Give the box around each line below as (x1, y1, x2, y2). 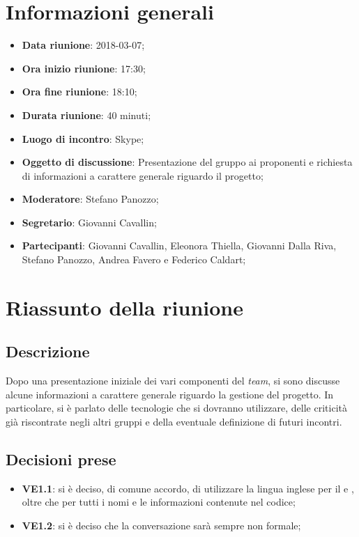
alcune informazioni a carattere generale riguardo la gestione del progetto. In (6, 387, 334, 401)
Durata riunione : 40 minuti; (22, 107, 151, 122)
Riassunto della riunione (6, 293, 243, 321)
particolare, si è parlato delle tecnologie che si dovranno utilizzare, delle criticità (6, 400, 347, 415)
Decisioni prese (6, 449, 116, 469)
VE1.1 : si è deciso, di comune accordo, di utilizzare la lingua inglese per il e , (22, 481, 354, 495)
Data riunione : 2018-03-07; (22, 38, 145, 52)
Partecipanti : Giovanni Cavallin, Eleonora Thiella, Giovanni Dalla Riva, (22, 238, 337, 253)
